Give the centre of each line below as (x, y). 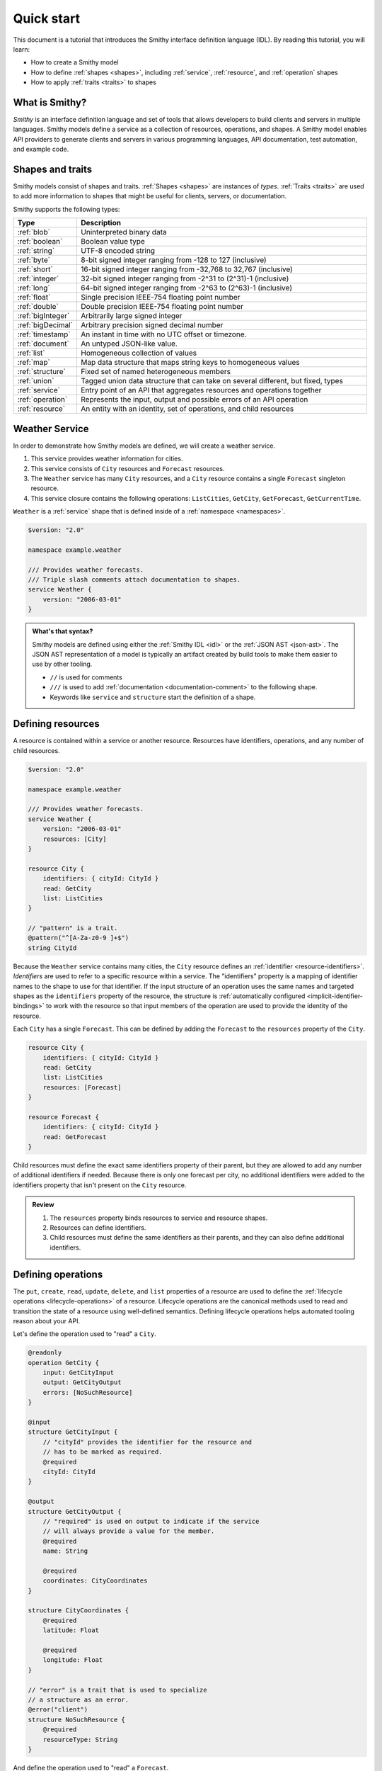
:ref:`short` (35, 269)
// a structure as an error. (79, 1699)
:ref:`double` (38, 307)
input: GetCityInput (79, 1373)
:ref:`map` (34, 363)
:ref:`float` (34, 298)
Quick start (47, 18)
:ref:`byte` (34, 260)
